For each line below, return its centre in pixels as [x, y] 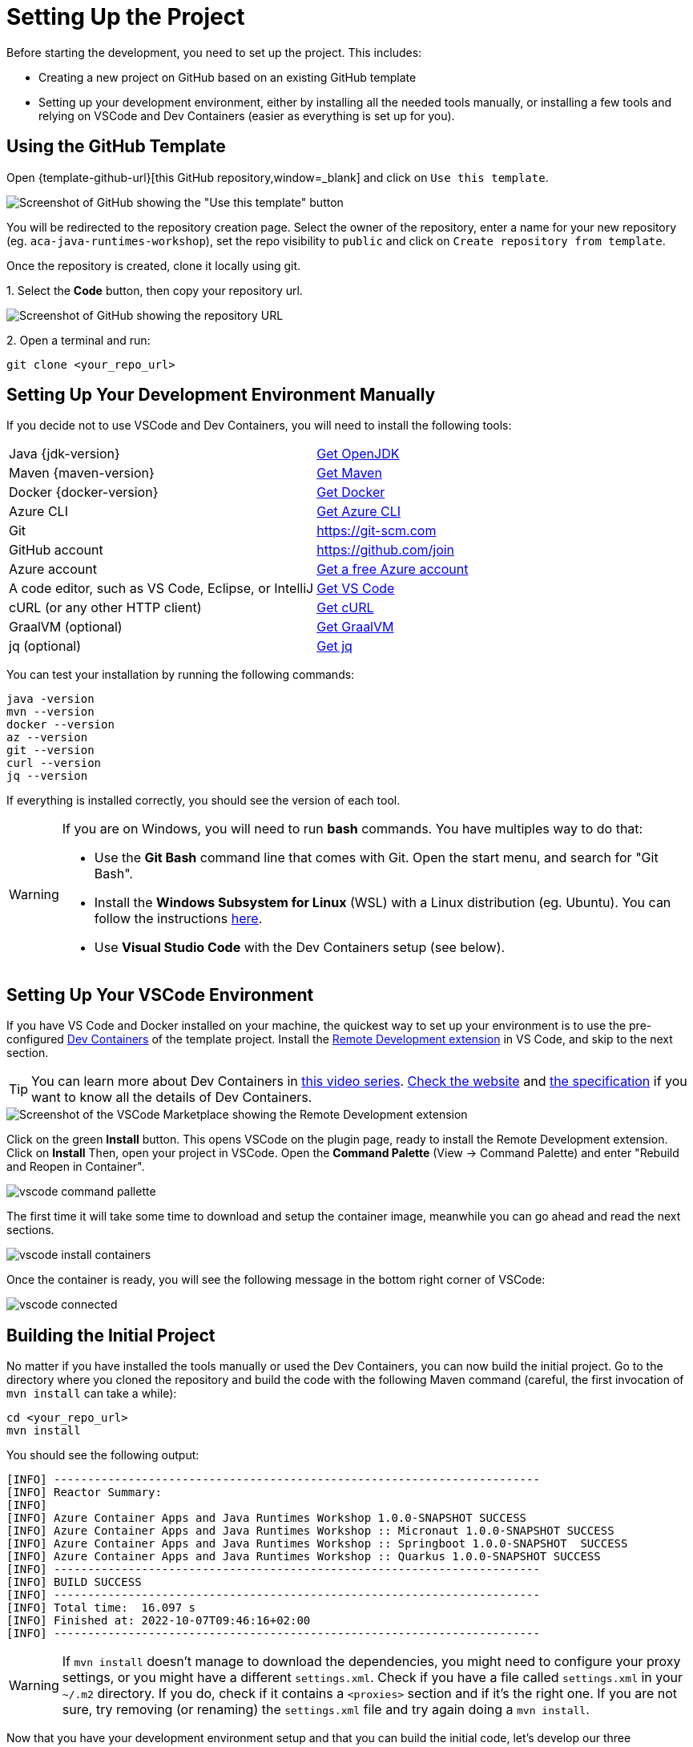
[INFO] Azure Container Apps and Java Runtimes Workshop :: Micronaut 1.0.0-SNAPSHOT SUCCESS [310, 1531]
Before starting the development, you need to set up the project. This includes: [214, 52]
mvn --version [50, 712]
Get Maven [349, 473]
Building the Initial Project [111, 1335]
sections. [30, 1230]
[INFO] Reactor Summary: [84, 1493]
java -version [50, 699]
